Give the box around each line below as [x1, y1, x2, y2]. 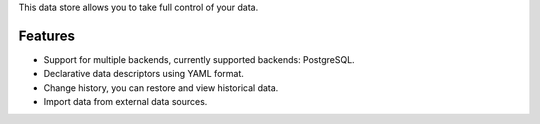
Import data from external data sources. [43, 96, 208, 108]
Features [18, 27, 75, 44]
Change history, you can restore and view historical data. [43, 81, 279, 94]
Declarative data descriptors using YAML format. [43, 68, 244, 80]
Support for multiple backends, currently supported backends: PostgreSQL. [43, 53, 355, 65]
